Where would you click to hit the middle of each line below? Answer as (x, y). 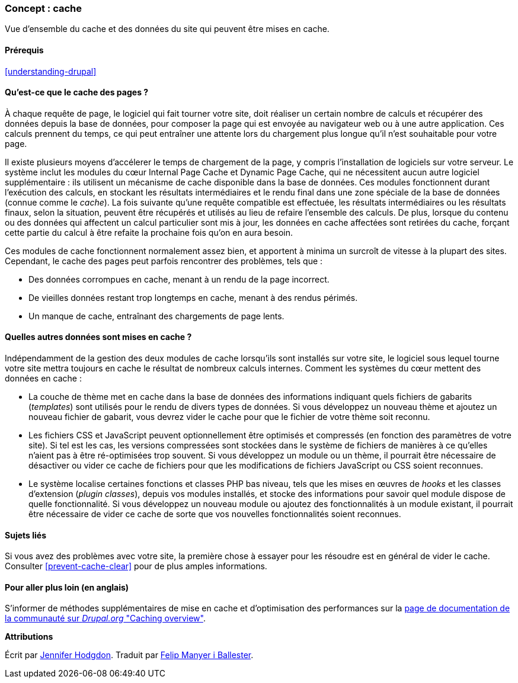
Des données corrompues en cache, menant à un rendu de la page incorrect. (179, 279)
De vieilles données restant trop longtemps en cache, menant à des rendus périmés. (193, 297)
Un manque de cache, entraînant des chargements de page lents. (156, 316)
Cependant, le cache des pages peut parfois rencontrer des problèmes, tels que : (164, 261)
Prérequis (24, 50)
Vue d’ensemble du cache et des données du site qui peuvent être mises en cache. (167, 29)
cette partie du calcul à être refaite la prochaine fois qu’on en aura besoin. (149, 232)
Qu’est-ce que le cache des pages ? (77, 92)
